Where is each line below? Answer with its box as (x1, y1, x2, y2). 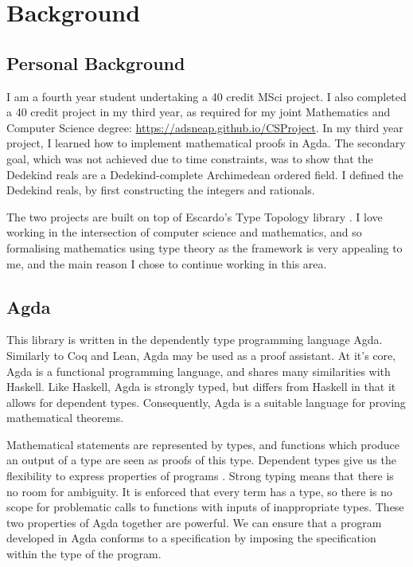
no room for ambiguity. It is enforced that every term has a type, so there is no (6, 483, 393, 499)
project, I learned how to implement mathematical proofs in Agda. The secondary (6, 135, 406, 151)
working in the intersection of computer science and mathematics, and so (6, 224, 362, 240)
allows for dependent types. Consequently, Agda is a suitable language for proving (6, 393, 406, 410)
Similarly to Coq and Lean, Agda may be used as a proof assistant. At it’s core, (6, 346, 396, 363)
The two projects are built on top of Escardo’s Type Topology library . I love (6, 208, 383, 225)
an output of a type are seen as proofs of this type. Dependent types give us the (6, 452, 396, 468)
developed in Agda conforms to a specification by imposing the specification (6, 530, 376, 546)
